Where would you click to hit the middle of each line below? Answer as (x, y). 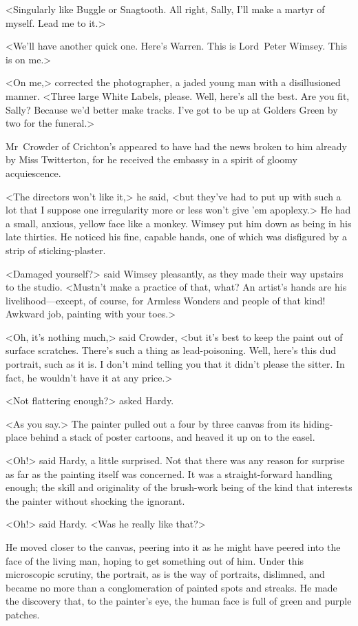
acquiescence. (33, 173)
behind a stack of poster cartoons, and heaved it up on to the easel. (172, 437)
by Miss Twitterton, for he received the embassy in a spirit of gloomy (152, 159)
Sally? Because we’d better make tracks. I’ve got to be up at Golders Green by (172, 109)
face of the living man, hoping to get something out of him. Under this (155, 560)
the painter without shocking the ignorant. (95, 500)
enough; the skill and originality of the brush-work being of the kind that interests (179, 487)
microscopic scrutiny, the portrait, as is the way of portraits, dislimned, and (165, 574)
